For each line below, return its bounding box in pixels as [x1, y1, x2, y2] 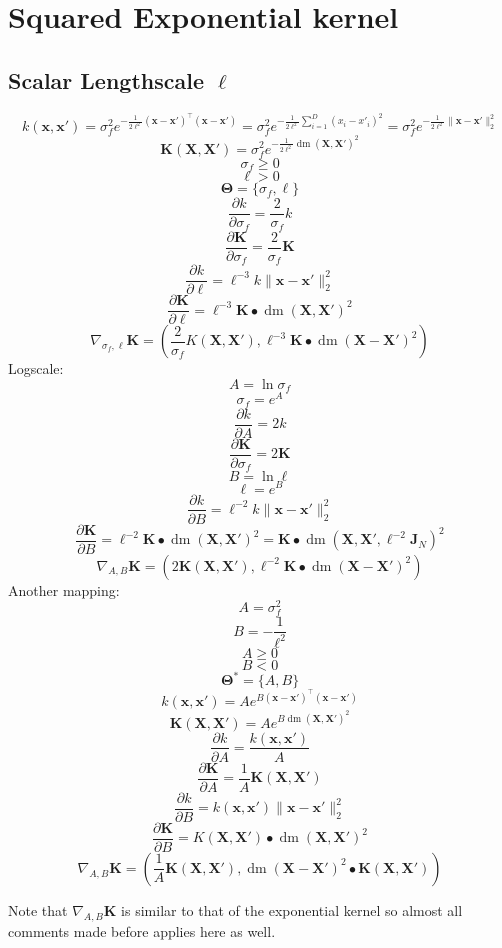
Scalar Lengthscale [8, 64, 204, 95]
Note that [8, 899, 68, 920]
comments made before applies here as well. [8, 920, 276, 941]
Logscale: [8, 358, 64, 379]
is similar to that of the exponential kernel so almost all [121, 899, 463, 920]
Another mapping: [8, 579, 120, 600]
